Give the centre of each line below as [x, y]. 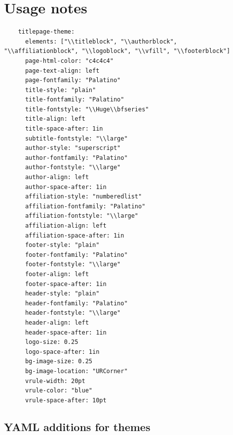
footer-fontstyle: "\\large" [73, 265]
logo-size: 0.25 [52, 342]
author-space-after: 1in [66, 187]
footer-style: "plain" [62, 245]
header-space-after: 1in [66, 332]
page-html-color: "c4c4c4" [69, 61]
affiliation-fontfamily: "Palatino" [85, 206]
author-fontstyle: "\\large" [73, 168]
